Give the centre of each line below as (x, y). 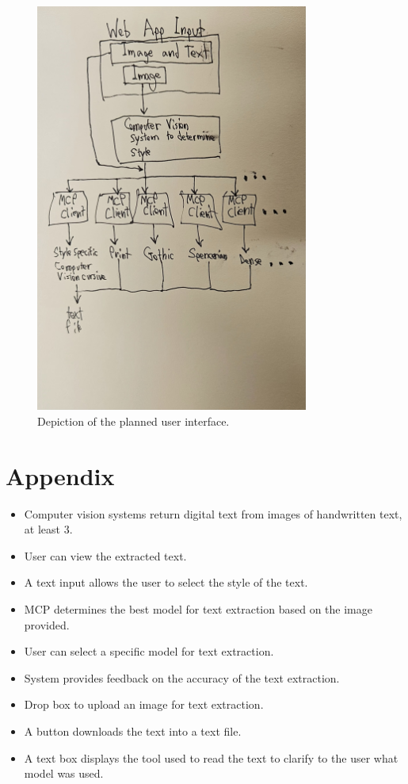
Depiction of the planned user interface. (133, 421)
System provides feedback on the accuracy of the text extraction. (182, 677)
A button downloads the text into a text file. (133, 730)
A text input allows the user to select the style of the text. (166, 582)
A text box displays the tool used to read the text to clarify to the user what (211, 757)
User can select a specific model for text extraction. (149, 651)
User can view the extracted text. (105, 555)
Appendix (60, 475)
